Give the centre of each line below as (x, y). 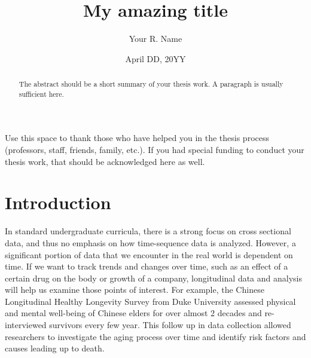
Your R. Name (155, 39)
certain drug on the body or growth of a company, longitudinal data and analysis (153, 278)
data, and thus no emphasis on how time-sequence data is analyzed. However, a (150, 242)
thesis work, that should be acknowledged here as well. (105, 161)
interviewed (26, 325)
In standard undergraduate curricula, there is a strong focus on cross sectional (148, 231)
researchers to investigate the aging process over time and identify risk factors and (155, 336)
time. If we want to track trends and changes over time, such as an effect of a (147, 266)
